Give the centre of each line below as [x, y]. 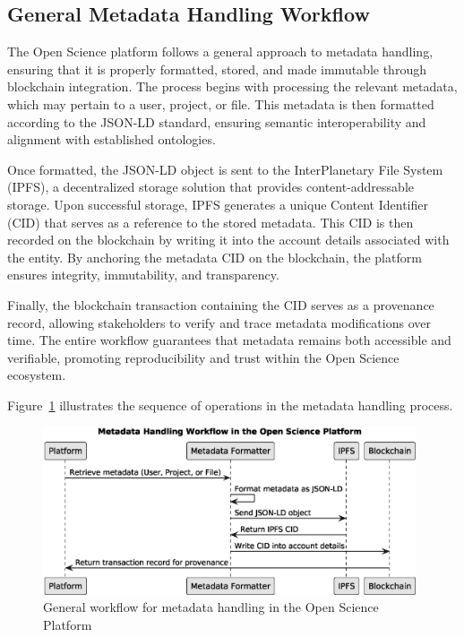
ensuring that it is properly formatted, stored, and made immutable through [217, 69]
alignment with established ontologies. [112, 139]
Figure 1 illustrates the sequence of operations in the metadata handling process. [230, 405]
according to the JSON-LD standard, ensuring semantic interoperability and [217, 121]
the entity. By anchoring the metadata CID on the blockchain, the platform [215, 257]
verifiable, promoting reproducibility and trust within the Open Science [203, 357]
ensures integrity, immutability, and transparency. [143, 275]
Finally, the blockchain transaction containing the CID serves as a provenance [221, 304]
